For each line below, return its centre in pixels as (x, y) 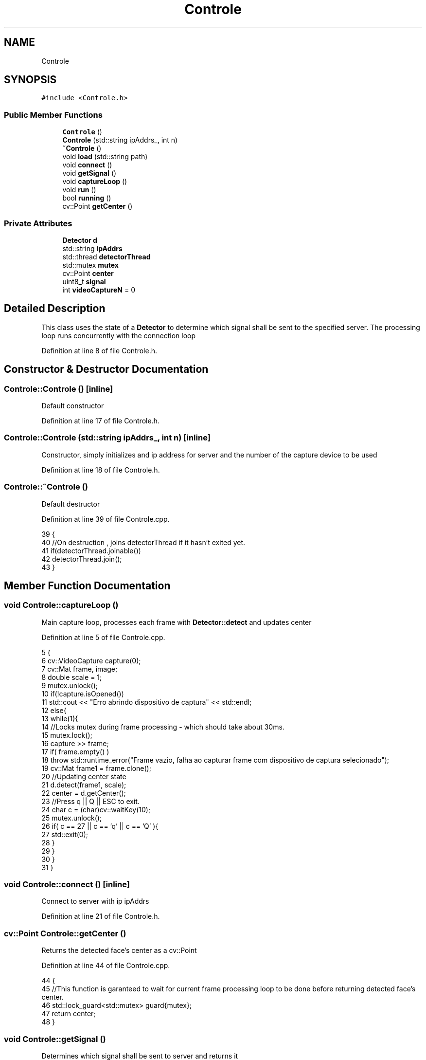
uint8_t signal (84, 281)
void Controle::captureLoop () (61, 605)
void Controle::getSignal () (55, 1039)
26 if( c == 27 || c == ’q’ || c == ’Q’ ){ (100, 826)
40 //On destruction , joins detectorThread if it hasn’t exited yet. (143, 542)
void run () (79, 190)
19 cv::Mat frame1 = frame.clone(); (96, 768)
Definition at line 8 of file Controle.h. (99, 350)
